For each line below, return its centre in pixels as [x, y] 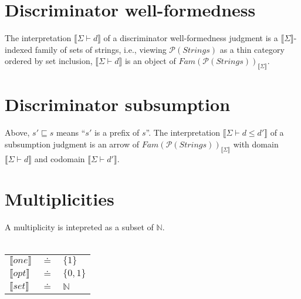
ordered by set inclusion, [49, 61]
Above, [17, 132]
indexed [19, 49]
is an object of [150, 61]
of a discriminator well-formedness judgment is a [191, 38]
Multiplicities [60, 199]
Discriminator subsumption [118, 104]
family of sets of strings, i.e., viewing [101, 49]
